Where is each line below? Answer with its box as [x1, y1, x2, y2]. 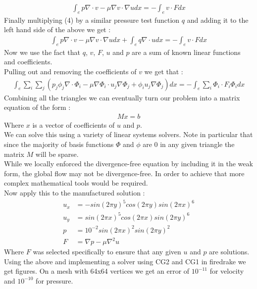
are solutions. [209, 246, 250, 257]
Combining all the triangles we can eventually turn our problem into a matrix [4, 92, 240, 102]
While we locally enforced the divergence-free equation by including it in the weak [4, 158, 253, 169]
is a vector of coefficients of [32, 119, 115, 130]
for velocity [209, 266, 244, 276]
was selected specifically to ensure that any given [33, 246, 181, 257]
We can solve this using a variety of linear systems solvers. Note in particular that [4, 129, 253, 140]
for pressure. [36, 275, 73, 286]
